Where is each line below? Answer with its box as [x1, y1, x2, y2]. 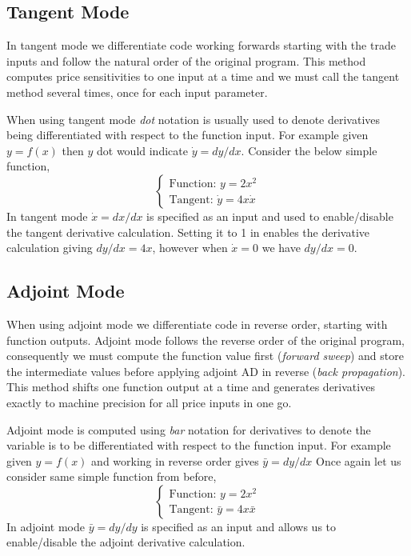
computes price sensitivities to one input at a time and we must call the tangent [6, 68, 400, 85]
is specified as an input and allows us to [141, 518, 337, 534]
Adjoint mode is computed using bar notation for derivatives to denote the [6, 421, 371, 438]
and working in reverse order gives [91, 452, 259, 469]
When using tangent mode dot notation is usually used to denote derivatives [6, 110, 381, 127]
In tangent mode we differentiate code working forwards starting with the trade [6, 37, 396, 54]
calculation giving [6, 239, 93, 256]
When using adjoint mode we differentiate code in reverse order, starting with [6, 315, 388, 332]
